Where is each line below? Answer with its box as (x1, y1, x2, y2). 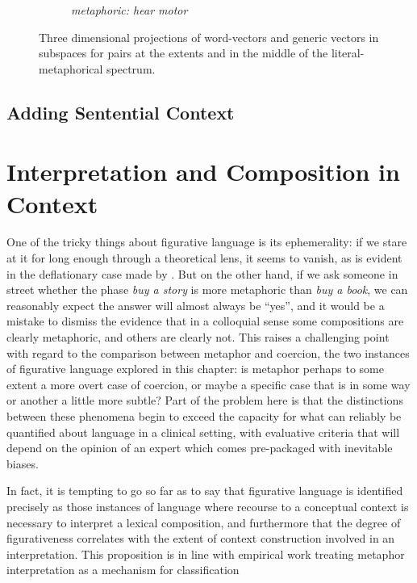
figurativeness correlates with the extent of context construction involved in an (6, 530, 395, 547)
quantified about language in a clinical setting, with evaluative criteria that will (6, 423, 400, 440)
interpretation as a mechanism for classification (6, 561, 240, 578)
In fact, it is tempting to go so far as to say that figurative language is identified (6, 482, 403, 499)
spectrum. (106, 60, 156, 77)
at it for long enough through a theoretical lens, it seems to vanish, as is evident (6, 250, 402, 266)
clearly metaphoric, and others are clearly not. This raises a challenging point (6, 329, 390, 346)
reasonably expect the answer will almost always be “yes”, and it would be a (6, 296, 385, 313)
